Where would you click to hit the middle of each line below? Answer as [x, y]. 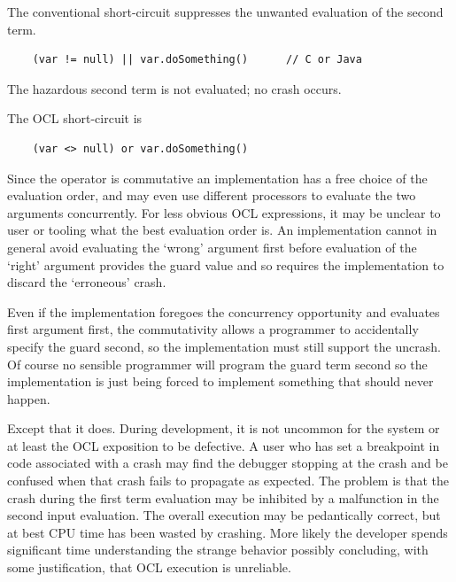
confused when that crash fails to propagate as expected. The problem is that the [228, 481]
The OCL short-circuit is [75, 118]
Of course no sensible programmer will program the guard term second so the [217, 364]
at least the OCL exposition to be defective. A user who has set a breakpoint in [224, 445]
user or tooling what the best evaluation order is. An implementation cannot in [222, 230]
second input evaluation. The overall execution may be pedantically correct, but [224, 515]
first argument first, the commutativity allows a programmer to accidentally [213, 329]
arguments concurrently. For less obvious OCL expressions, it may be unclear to [224, 212]
